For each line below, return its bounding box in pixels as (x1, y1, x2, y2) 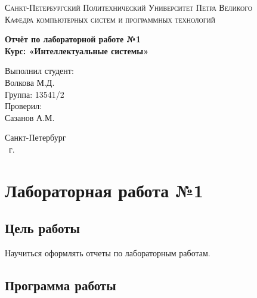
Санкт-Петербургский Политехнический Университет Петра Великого (5, 1, 253, 13)
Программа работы (5, 276, 116, 294)
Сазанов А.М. (5, 111, 55, 123)
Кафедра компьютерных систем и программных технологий (5, 13, 215, 25)
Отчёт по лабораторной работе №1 (5, 33, 141, 45)
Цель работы (5, 219, 80, 237)
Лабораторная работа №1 (5, 178, 203, 202)
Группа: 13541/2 (5, 88, 64, 100)
